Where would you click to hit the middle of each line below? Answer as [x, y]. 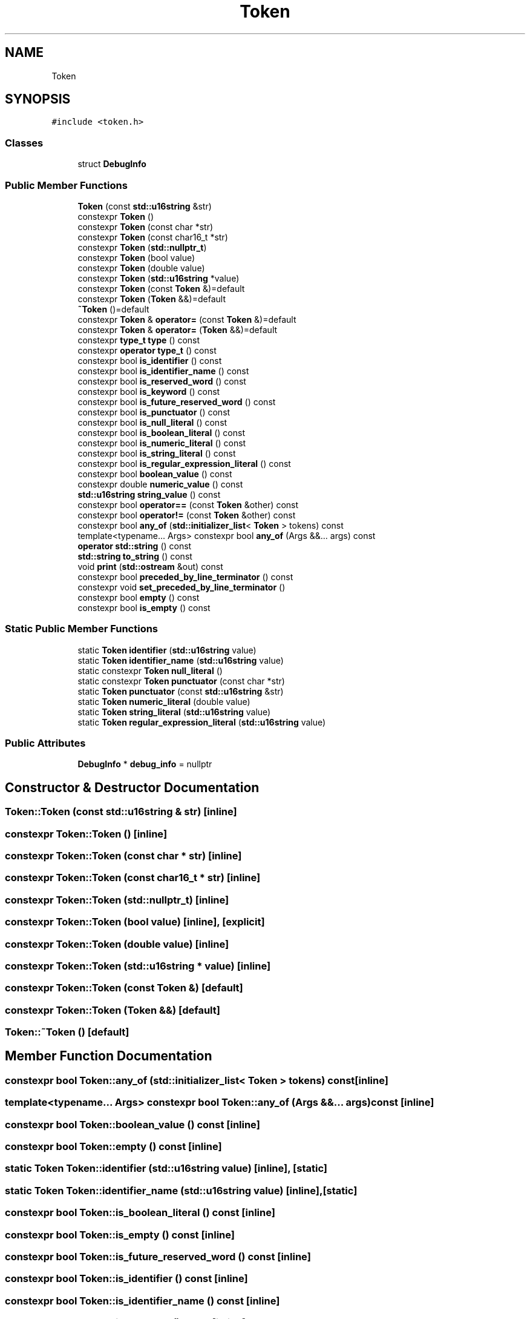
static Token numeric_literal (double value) [164, 701]
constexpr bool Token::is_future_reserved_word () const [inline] [158, 1256]
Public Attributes [45, 743]
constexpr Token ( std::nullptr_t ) [142, 247]
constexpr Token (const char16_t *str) [153, 237]
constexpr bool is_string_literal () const [157, 453]
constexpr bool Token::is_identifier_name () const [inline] [142, 1301]
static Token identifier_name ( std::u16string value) [181, 660]
